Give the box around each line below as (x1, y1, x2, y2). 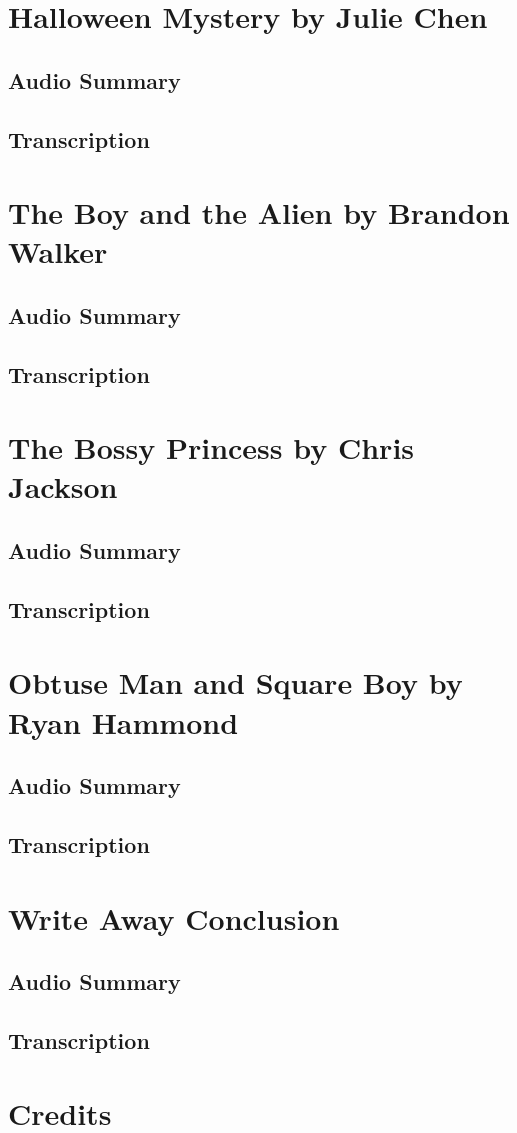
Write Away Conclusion (8, 897, 340, 938)
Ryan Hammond (8, 701, 239, 742)
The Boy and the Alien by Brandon (8, 192, 510, 233)
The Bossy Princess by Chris (8, 427, 415, 468)
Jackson (8, 466, 118, 507)
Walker (8, 231, 108, 272)
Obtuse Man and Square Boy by (8, 662, 463, 703)
